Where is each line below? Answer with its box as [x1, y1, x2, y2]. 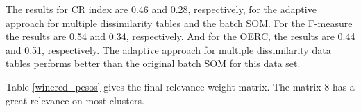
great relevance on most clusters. [6, 93, 144, 107]
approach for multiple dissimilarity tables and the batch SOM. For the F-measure [6, 15, 353, 30]
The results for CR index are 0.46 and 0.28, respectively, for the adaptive [6, 2, 317, 16]
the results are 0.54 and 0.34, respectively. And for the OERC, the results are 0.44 [6, 29, 355, 44]
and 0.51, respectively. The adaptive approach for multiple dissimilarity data [6, 42, 331, 57]
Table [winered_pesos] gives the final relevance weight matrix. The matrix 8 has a [6, 79, 355, 93]
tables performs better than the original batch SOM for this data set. [6, 56, 301, 71]
